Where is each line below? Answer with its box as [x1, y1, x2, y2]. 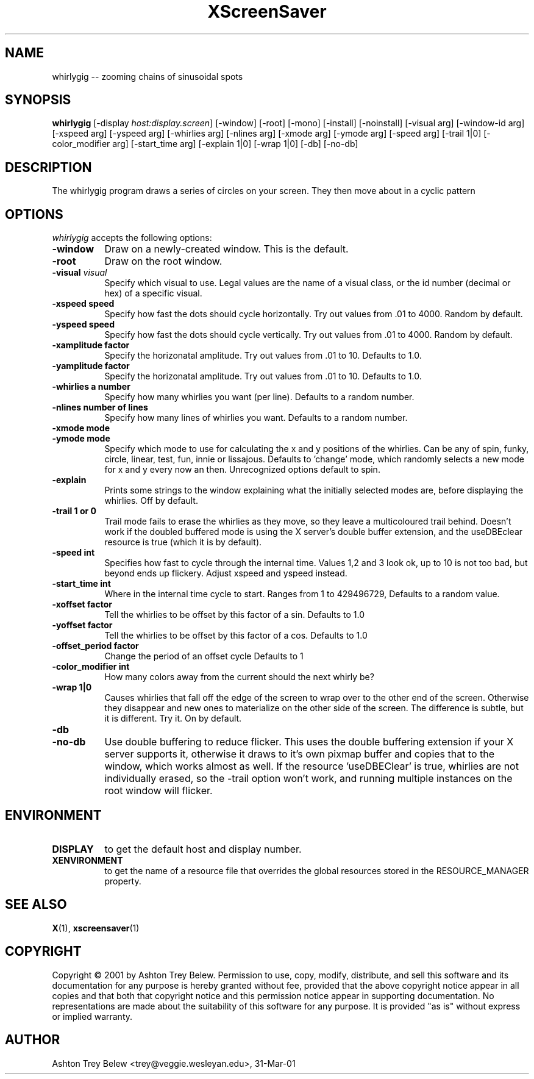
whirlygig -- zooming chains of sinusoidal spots [52, 71, 243, 82]
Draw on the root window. [104, 255, 222, 268]
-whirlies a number [52, 381, 130, 392]
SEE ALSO [5, 897, 67, 912]
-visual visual [52, 267, 107, 278]
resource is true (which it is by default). [104, 537, 262, 548]
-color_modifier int [52, 661, 130, 672]
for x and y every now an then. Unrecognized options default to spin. [104, 464, 380, 475]
